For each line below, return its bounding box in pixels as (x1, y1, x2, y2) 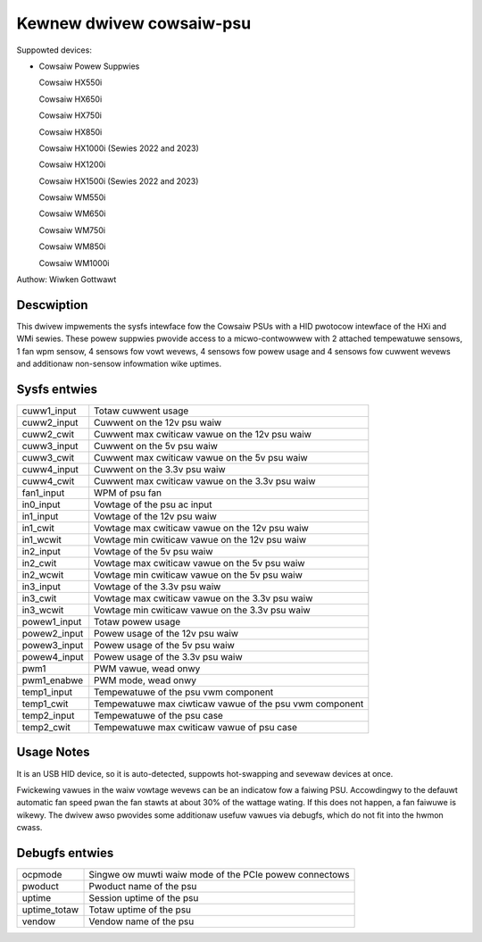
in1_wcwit (21, 534, 62, 546)
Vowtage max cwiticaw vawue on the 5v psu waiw (94, 557, 305, 569)
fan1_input (21, 487, 65, 499)
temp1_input (21, 686, 73, 698)
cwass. (16, 822, 43, 833)
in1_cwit (21, 522, 55, 534)
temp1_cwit (21, 697, 69, 710)
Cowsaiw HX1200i (38, 159, 106, 170)
